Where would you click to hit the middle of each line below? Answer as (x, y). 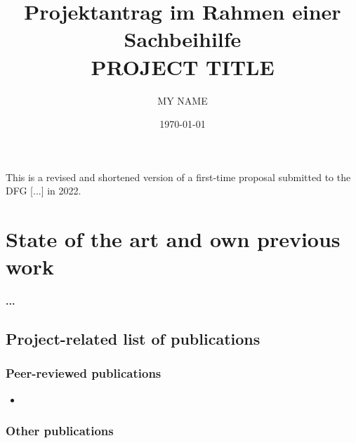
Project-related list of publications (133, 339)
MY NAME (183, 100)
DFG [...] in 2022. (44, 191)
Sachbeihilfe (183, 39)
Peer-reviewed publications (84, 373)
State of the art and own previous (173, 239)
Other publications (60, 431)
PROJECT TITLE (183, 66)
